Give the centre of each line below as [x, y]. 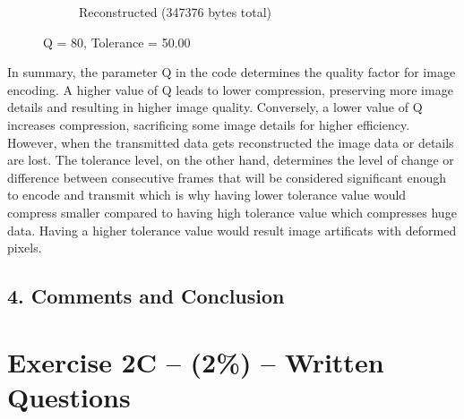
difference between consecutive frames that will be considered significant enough [227, 177]
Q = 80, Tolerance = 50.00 [117, 42]
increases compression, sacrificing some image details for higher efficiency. [209, 124]
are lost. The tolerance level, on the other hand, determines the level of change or [231, 160]
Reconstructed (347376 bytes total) [176, 12]
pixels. [25, 248]
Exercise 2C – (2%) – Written [196, 361]
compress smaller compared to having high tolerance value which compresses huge [232, 212]
